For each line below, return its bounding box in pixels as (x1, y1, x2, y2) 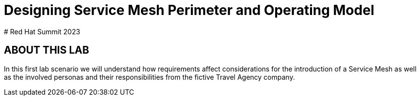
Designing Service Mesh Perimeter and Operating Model (4, 2, 374, 18)
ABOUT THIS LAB (4, 44, 89, 57)
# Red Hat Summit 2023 (4, 27, 80, 36)
